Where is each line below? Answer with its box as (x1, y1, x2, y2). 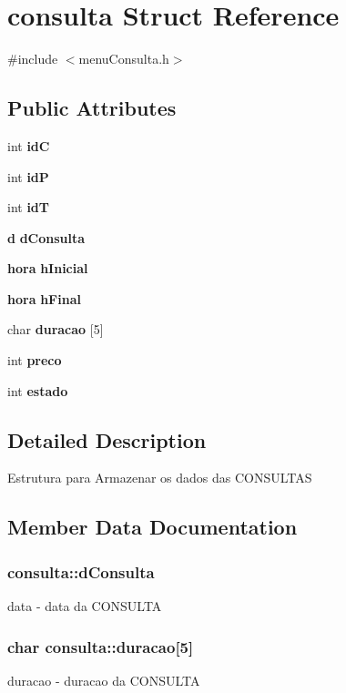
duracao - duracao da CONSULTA (7, 670, 200, 689)
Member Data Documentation (7, 513, 298, 541)
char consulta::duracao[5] (7, 635, 194, 657)
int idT (7, 198, 50, 217)
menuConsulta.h (78, 49, 169, 68)
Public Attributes (7, 94, 177, 122)
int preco (7, 351, 62, 370)
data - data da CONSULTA (7, 596, 162, 616)
